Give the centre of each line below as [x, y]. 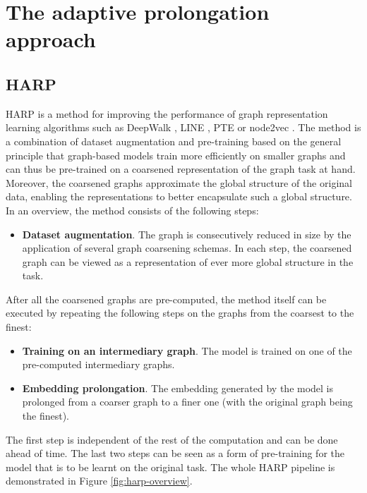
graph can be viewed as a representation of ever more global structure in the [188, 261]
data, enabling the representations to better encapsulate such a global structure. [179, 196]
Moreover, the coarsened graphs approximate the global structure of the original [179, 182]
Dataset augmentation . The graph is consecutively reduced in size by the [187, 234]
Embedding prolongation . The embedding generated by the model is [178, 388]
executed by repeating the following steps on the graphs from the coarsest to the [180, 313]
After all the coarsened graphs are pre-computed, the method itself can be [166, 299]
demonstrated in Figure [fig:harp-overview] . [99, 481]
